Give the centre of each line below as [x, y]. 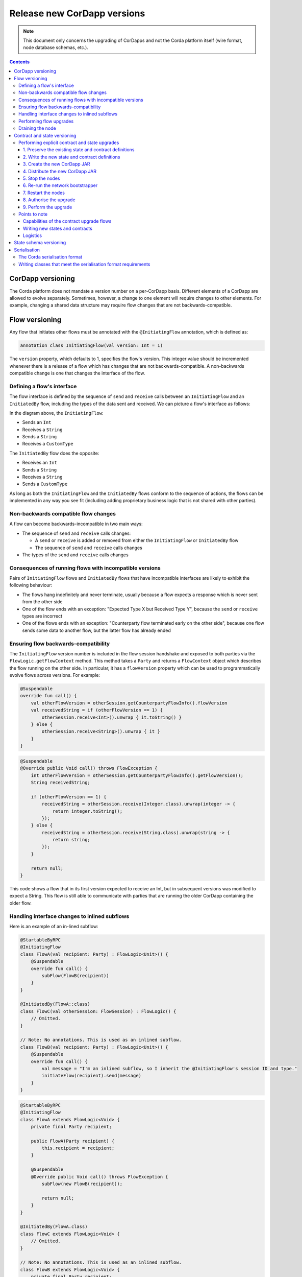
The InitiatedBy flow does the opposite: [54, 453]
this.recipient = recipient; [78, 1148]
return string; [71, 840]
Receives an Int [40, 463]
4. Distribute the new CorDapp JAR [60, 171]
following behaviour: [31, 585]
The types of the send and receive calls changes [75, 555]
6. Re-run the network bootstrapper [60, 185]
